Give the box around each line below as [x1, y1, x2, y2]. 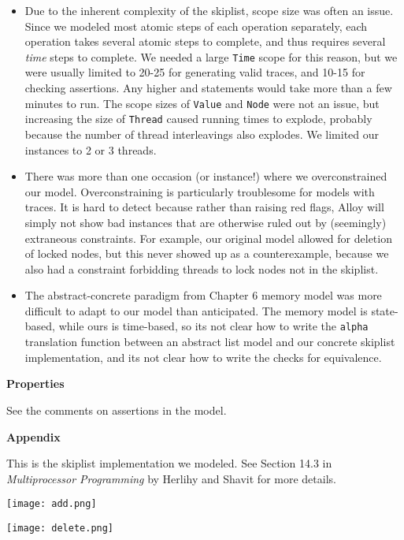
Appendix [6, 428, 61, 445]
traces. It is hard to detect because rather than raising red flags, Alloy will [24, 199, 384, 215]
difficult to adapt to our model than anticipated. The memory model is [24, 302, 368, 318]
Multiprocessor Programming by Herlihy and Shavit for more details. [6, 470, 336, 486]
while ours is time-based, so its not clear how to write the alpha [58, 318, 369, 334]
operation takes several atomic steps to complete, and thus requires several [24, 33, 386, 50]
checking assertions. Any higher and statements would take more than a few [24, 80, 392, 96]
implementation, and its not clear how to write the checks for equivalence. [24, 348, 382, 365]
